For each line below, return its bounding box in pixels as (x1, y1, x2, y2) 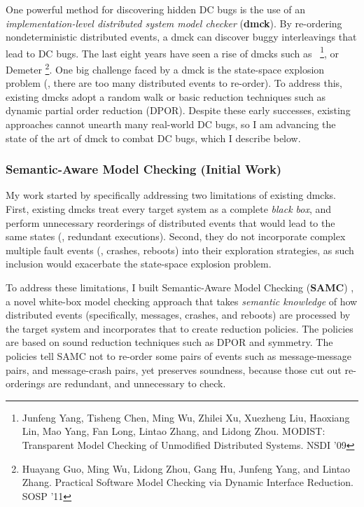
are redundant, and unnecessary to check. (48, 376, 226, 391)
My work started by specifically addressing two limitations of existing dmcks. (6, 188, 336, 202)
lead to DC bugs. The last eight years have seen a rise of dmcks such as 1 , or (6, 43, 339, 60)
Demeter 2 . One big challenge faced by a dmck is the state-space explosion (6, 60, 325, 76)
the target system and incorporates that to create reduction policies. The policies (6, 321, 353, 335)
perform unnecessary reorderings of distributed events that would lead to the (6, 215, 335, 230)
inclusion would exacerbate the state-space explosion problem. (6, 256, 272, 271)
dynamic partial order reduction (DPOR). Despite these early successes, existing (6, 103, 351, 118)
